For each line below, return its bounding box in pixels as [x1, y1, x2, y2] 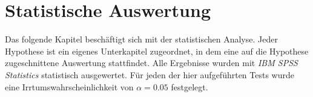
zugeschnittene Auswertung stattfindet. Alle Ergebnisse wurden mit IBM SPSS [5, 56, 298, 69]
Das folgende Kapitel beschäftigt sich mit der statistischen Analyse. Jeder [5, 33, 278, 45]
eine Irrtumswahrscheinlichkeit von [5, 80, 134, 93]
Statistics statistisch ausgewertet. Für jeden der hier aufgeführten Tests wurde [5, 68, 295, 81]
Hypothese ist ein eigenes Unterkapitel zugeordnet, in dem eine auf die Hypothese [5, 44, 309, 57]
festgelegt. [171, 80, 208, 93]
